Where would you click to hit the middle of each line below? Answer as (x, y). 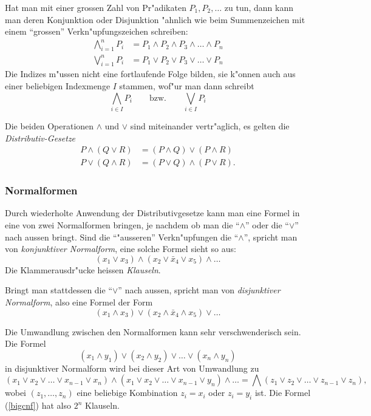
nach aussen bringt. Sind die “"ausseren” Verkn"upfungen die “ (122, 237)
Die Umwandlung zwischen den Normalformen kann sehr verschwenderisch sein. (153, 331)
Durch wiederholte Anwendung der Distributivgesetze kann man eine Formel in (152, 213)
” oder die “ (267, 225)
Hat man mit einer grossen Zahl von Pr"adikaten (96, 7)
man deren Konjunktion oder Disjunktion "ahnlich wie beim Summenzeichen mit (155, 19)
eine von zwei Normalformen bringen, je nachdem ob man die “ (122, 225)
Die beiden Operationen (49, 125)
